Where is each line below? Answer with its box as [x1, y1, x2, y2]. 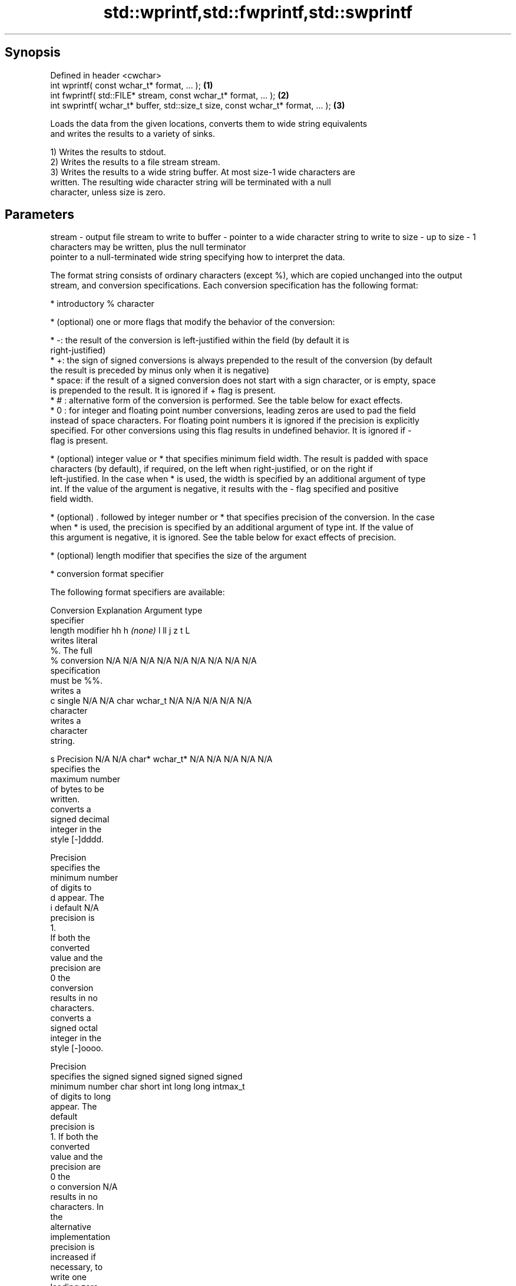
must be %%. [50, 675, 103, 686]
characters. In [50, 1202, 104, 1212]
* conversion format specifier [50, 569, 164, 579]
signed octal [50, 1023, 98, 1034]
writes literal [50, 635, 98, 646]
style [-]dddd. [50, 834, 104, 845]
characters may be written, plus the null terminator [50, 242, 246, 252]
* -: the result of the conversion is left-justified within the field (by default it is [50, 335, 349, 346]
